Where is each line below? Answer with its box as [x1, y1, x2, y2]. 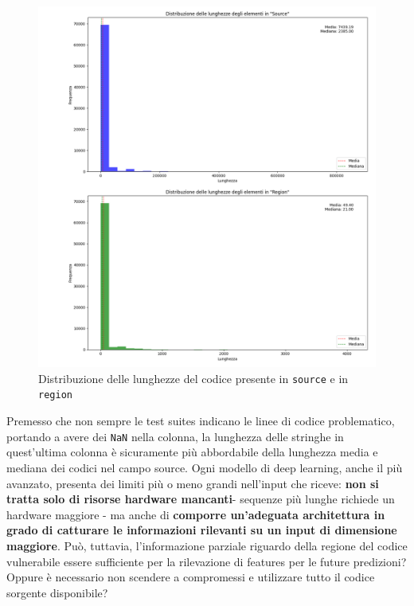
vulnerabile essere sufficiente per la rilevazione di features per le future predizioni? [6, 553, 407, 569]
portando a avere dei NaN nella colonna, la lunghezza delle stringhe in [6, 428, 344, 444]
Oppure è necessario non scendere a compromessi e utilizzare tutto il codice [6, 569, 375, 585]
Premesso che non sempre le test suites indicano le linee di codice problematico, [6, 412, 395, 429]
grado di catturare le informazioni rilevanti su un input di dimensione [6, 522, 397, 538]
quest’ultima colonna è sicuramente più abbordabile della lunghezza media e [6, 444, 378, 460]
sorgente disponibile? [6, 584, 108, 600]
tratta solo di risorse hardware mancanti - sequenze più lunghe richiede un [6, 491, 395, 507]
